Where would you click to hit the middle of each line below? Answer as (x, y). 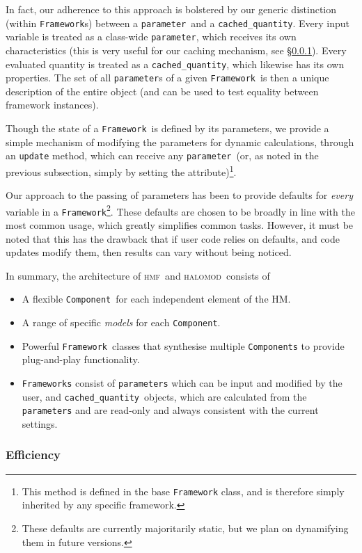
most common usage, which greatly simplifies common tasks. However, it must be (180, 225)
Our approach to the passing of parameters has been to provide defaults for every (179, 195)
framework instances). (52, 105)
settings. (40, 423)
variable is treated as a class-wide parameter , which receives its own (151, 37)
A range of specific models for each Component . (121, 322)
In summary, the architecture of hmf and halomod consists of (138, 275)
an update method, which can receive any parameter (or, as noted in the (162, 155)
